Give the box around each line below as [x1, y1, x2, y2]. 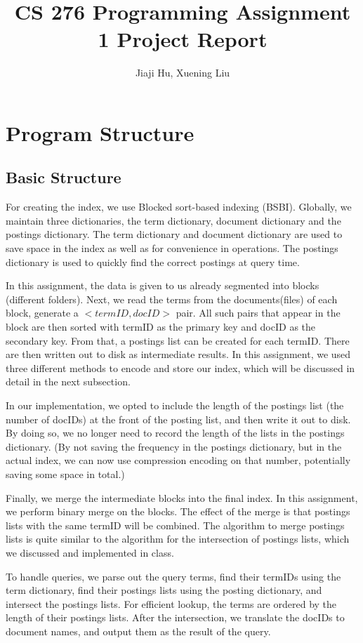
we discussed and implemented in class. [6, 545, 174, 559]
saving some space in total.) [6, 466, 125, 481]
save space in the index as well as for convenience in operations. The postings [6, 241, 338, 256]
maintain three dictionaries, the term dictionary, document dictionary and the [6, 213, 341, 227]
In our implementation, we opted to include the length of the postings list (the [6, 398, 344, 413]
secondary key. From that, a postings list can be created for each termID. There [6, 333, 350, 347]
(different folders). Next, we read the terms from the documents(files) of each [6, 291, 338, 306]
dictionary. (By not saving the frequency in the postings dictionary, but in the [6, 439, 342, 453]
